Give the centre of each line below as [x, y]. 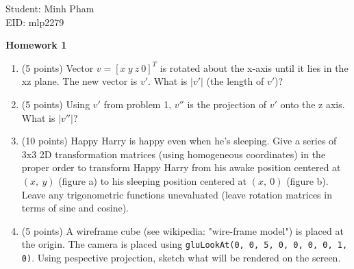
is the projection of [227, 104]
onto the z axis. [313, 104]
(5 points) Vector [58, 67]
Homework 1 [36, 45]
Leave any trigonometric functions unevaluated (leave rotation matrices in [177, 194]
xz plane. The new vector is [79, 81]
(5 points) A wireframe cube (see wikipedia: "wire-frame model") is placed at [182, 230]
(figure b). [307, 180]
